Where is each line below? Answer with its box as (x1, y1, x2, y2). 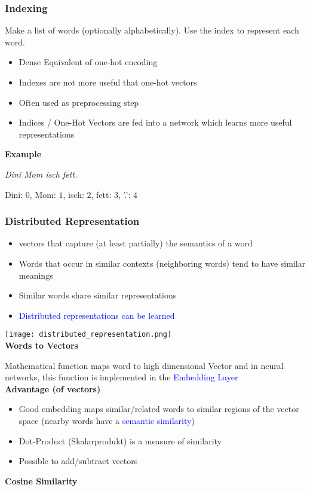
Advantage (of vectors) (5, 382, 101, 395)
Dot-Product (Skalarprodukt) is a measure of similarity (19, 434, 222, 447)
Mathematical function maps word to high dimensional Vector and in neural (5, 359, 284, 371)
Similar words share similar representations (19, 289, 177, 301)
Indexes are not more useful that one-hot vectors (19, 76, 197, 88)
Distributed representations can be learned (19, 309, 175, 321)
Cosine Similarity (5, 474, 78, 487)
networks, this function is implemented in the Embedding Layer (5, 371, 238, 383)
